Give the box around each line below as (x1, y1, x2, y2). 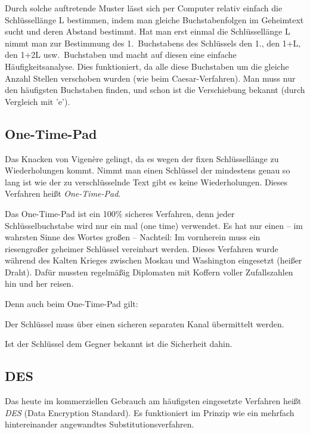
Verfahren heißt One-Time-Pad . (5, 187, 121, 200)
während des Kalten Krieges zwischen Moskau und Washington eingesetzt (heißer (5, 254, 302, 266)
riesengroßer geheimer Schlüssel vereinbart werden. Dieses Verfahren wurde (5, 242, 278, 255)
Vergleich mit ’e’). (5, 95, 70, 107)
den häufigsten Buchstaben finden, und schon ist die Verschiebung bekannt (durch (5, 83, 305, 96)
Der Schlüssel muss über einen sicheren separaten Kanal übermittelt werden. (5, 317, 284, 330)
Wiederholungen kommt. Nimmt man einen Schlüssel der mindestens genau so (5, 164, 290, 176)
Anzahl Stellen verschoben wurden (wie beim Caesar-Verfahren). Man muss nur (5, 72, 296, 84)
